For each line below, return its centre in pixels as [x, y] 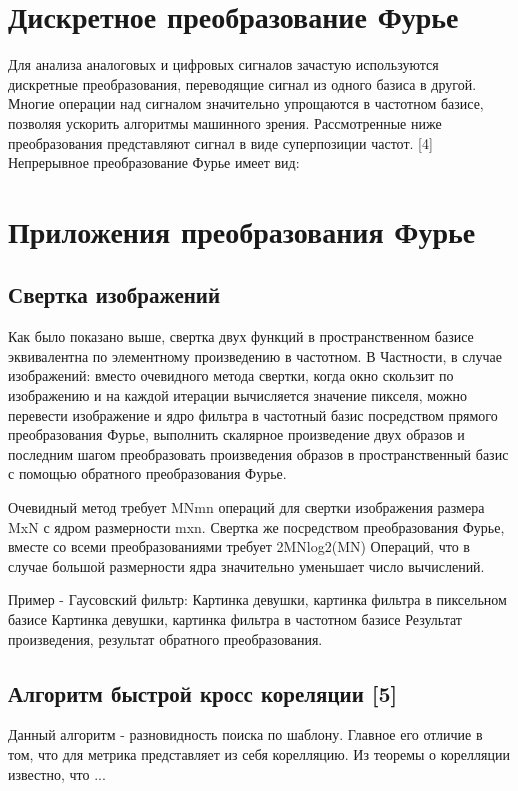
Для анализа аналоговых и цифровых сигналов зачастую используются [223, 64]
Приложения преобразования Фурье [242, 230]
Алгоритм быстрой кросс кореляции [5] [203, 692]
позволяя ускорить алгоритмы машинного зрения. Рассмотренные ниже [225, 122]
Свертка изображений [114, 294]
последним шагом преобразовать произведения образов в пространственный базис [258, 453]
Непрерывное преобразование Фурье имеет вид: [154, 162]
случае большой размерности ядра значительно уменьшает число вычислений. [246, 565]
